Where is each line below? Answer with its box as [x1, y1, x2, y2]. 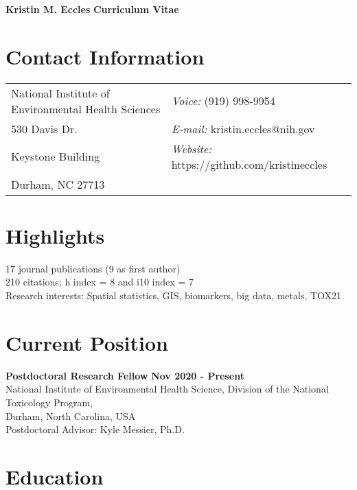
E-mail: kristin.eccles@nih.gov [171, 120, 315, 137]
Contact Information [5, 42, 205, 70]
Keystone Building [11, 148, 100, 165]
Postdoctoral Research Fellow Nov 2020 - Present [5, 368, 244, 382]
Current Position [5, 328, 168, 356]
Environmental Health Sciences [11, 100, 161, 117]
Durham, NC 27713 [11, 176, 105, 192]
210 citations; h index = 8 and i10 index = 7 [5, 275, 194, 289]
